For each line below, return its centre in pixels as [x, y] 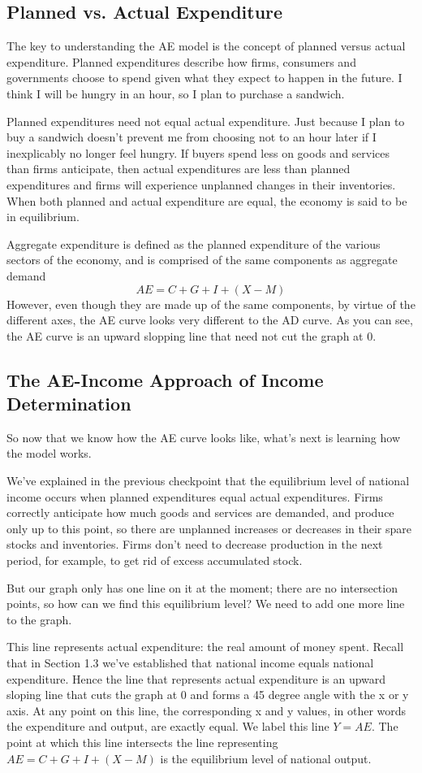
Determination [69, 404]
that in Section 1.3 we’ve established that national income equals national [190, 663]
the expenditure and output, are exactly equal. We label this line [168, 726]
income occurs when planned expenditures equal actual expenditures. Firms [195, 496]
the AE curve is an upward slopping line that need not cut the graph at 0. [192, 335]
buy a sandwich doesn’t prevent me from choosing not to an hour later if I [192, 137]
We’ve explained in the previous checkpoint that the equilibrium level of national [208, 481]
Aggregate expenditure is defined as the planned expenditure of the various [194, 243]
